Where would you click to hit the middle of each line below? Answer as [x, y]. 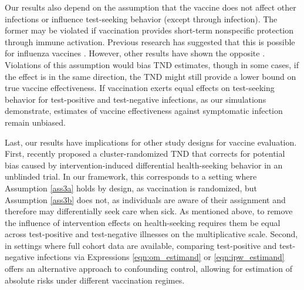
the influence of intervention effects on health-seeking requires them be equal [143, 222]
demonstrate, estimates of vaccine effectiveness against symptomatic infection [144, 111]
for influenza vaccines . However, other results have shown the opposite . [135, 53]
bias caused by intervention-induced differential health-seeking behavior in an [144, 165]
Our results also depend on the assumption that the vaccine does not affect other [151, 7]
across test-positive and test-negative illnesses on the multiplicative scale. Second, [151, 234]
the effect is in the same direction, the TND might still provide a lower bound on [151, 76]
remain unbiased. [35, 122]
